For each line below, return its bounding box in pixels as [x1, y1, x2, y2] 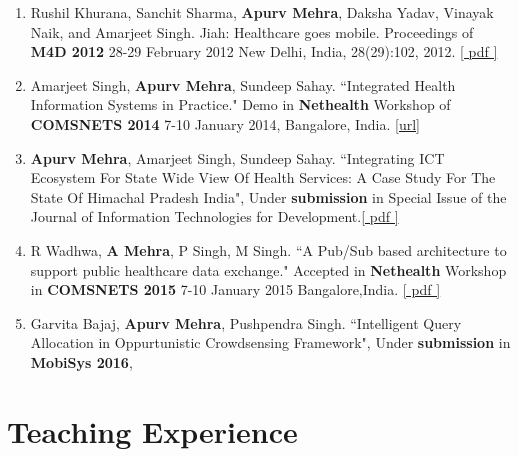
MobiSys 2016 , [30, 351, 133, 372]
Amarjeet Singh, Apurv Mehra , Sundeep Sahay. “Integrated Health [30, 74, 456, 95]
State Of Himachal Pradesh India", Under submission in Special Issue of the [30, 186, 507, 207]
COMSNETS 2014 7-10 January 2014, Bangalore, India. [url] [30, 113, 420, 134]
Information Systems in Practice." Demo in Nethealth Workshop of [30, 94, 451, 115]
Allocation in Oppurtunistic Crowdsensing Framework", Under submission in [30, 332, 511, 353]
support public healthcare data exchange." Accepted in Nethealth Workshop [30, 259, 507, 280]
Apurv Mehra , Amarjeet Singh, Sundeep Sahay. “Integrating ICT [30, 147, 445, 168]
